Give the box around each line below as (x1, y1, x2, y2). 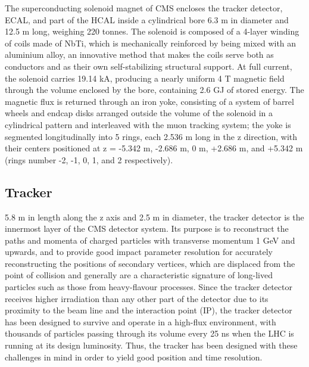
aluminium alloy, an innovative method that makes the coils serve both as (5, 48, 274, 61)
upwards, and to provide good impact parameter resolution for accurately (5, 245, 273, 258)
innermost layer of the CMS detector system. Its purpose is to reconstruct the (5, 222, 289, 235)
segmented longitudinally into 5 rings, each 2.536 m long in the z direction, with (5, 130, 298, 142)
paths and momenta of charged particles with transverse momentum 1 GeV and (5, 234, 295, 246)
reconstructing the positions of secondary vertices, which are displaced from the (5, 257, 295, 269)
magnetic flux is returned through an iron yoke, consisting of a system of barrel (5, 95, 294, 107)
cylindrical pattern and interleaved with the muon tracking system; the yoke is (5, 118, 291, 130)
